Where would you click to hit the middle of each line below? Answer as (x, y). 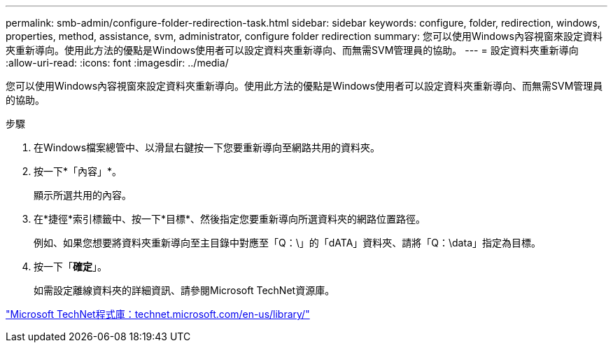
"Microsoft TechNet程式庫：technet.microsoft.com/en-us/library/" (158, 314)
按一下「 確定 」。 (70, 266)
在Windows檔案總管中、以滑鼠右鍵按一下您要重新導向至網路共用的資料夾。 (207, 147)
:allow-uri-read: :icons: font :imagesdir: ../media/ (117, 63)
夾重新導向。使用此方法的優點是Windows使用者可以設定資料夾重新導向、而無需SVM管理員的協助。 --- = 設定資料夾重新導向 (292, 50)
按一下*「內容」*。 (78, 171)
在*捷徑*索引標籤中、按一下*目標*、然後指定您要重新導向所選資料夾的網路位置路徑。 (230, 219)
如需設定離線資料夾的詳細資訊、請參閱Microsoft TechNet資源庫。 (184, 290)
